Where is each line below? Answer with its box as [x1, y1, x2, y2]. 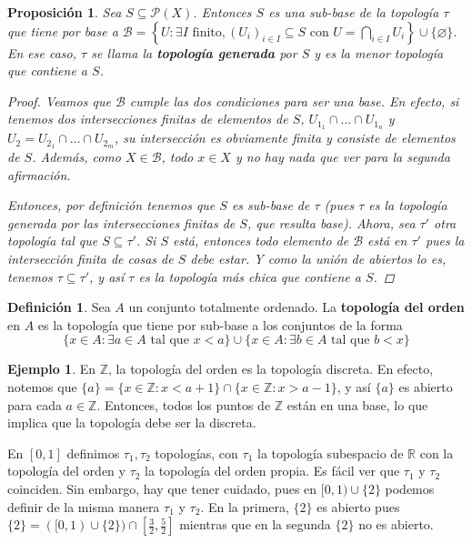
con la [419, 443, 454, 462]
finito [192, 25, 222, 39]
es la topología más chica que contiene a [138, 266, 361, 286]
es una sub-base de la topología [268, 3, 439, 21]
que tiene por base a [7, 21, 118, 40]
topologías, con [155, 443, 238, 462]
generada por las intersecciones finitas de [7, 213, 236, 232]
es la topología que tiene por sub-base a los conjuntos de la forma [37, 315, 403, 334]
